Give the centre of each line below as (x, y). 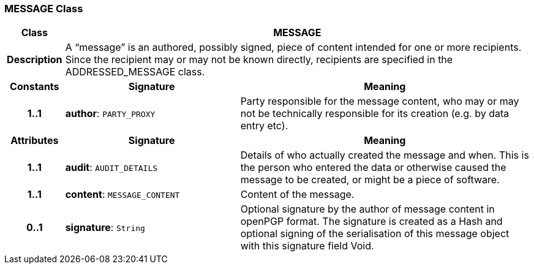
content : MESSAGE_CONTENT (122, 195)
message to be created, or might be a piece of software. (370, 180)
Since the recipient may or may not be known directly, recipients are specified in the (259, 60)
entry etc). (264, 126)
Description (35, 60)
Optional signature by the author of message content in (367, 209)
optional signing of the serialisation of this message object (375, 234)
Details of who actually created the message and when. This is (385, 155)
